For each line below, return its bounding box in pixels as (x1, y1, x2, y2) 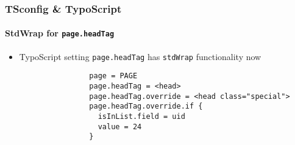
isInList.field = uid (98, 112, 185, 121)
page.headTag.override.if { (89, 102, 203, 111)
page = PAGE (89, 72, 138, 81)
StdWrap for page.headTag (5, 27, 115, 39)
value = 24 (98, 122, 142, 131)
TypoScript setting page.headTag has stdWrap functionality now (19, 50, 261, 62)
